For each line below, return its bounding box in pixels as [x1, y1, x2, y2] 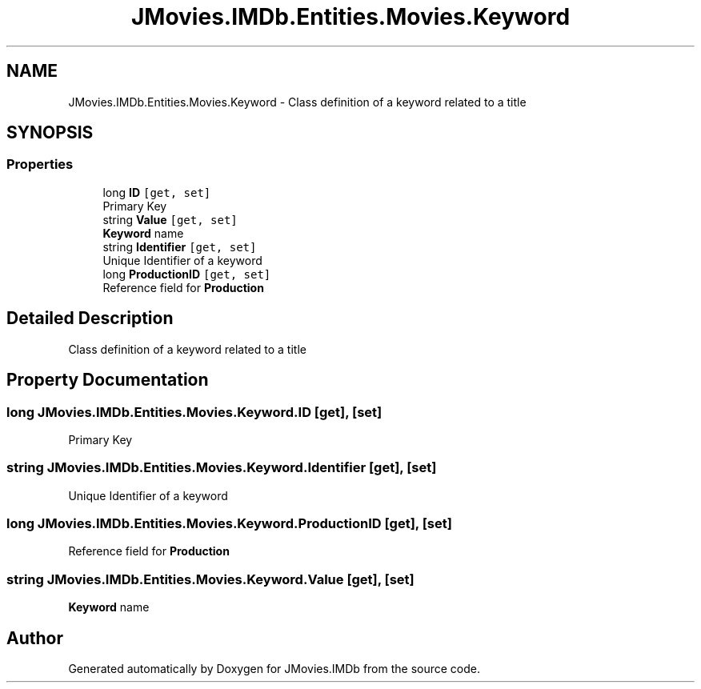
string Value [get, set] [102, 212, 238, 226]
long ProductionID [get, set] [102, 266, 271, 281]
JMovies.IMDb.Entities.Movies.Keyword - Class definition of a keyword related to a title [68, 94, 527, 109]
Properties [6, 156, 74, 173]
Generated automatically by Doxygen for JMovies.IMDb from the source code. [68, 661, 481, 675]
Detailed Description [6, 308, 174, 329]
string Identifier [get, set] [102, 239, 257, 254]
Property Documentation [6, 370, 209, 391]
